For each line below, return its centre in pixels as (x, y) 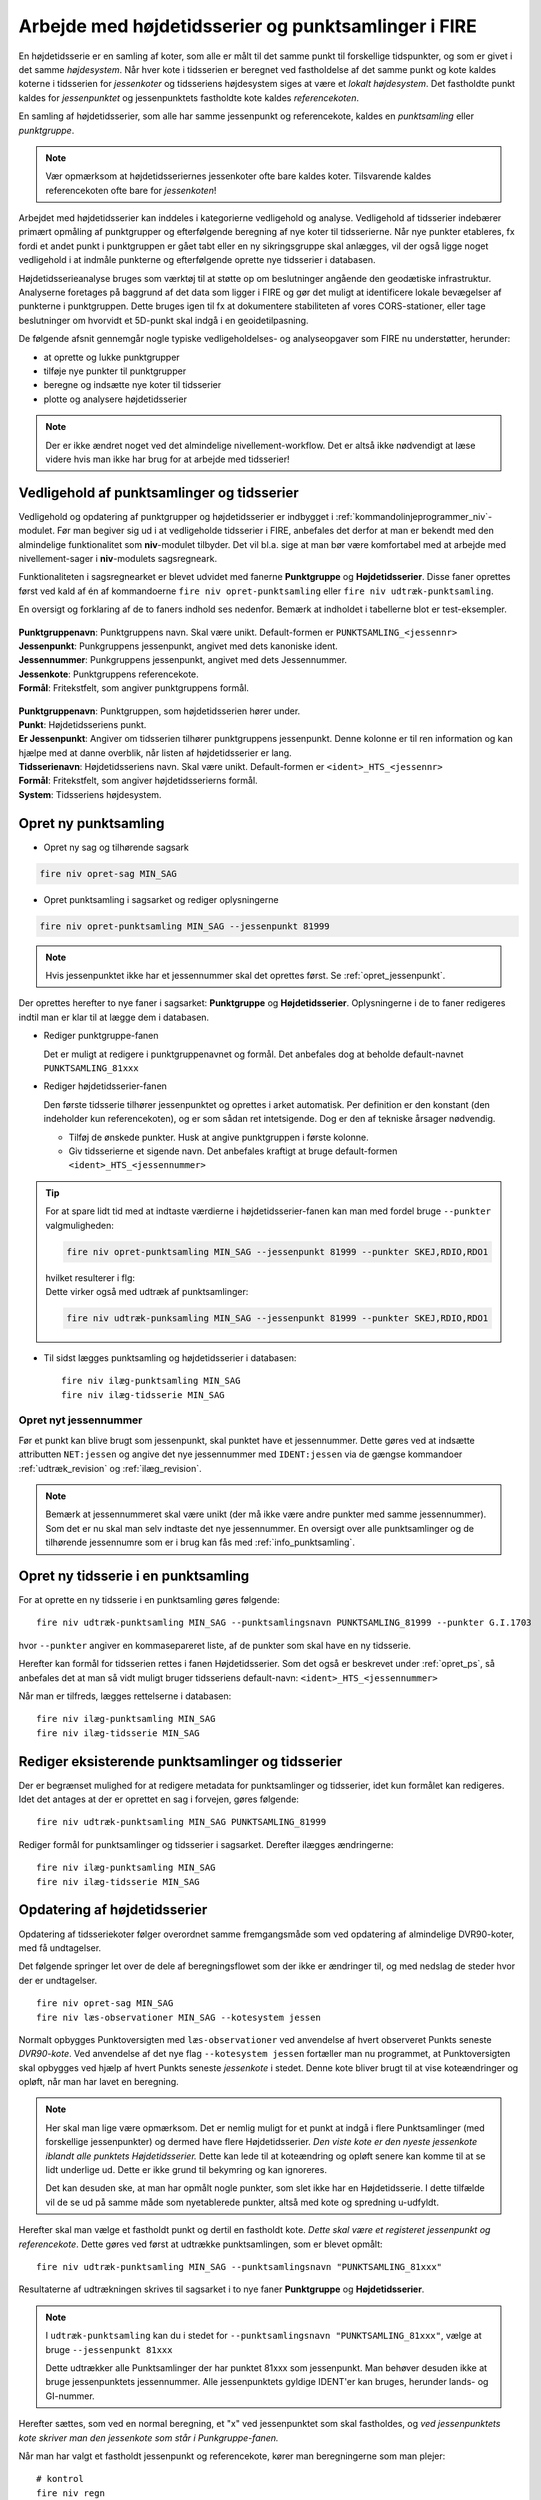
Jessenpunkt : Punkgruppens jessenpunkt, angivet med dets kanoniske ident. (178, 646)
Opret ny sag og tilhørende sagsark (116, 847)
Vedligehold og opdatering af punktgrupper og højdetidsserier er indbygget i (176, 516)
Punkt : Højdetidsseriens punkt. (82, 724)
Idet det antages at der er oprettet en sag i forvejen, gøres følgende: (159, 1799)
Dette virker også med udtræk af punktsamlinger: (147, 1291)
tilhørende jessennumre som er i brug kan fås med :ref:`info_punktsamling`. (200, 1542)
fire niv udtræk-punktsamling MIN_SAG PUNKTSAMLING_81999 (181, 1822)
